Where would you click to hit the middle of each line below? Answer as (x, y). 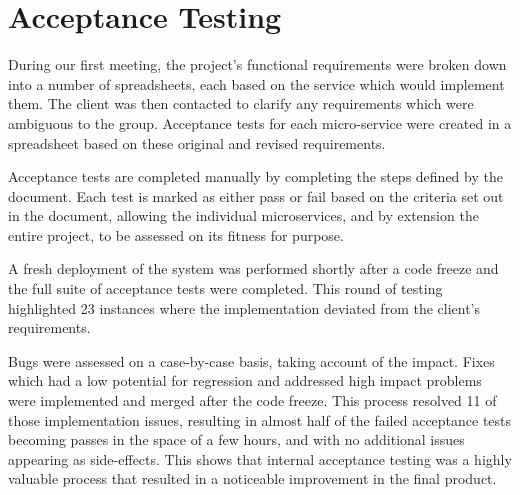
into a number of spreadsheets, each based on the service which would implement (256, 83)
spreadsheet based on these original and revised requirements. (197, 142)
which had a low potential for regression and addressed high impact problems (245, 380)
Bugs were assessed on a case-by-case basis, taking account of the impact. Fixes (251, 360)
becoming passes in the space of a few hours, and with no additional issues (236, 439)
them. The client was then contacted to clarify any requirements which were (241, 103)
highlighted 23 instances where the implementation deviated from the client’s (244, 307)
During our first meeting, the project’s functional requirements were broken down (257, 64)
